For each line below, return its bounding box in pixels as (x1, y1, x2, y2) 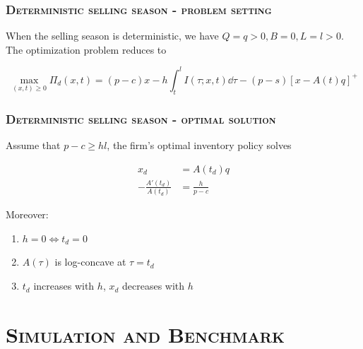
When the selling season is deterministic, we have (6, 28, 219, 43)
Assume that (6, 137, 61, 152)
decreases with (122, 278, 185, 293)
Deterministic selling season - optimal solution (6, 110, 276, 127)
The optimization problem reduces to (6, 42, 167, 57)
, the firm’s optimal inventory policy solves (107, 137, 292, 152)
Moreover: (6, 207, 49, 222)
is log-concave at (54, 254, 126, 269)
